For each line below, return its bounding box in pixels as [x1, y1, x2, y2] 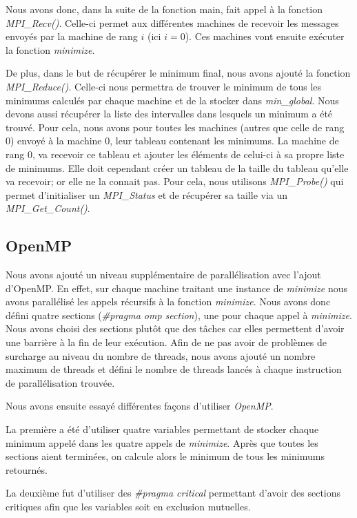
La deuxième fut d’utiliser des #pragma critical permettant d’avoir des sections [6, 486, 341, 500]
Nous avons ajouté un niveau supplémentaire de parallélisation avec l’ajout [6, 267, 321, 282]
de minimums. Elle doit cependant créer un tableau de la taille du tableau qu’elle [6, 160, 349, 175]
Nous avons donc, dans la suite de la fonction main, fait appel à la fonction [6, 2, 323, 16]
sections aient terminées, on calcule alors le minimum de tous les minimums [6, 449, 325, 463]
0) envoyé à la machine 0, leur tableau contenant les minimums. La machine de [6, 133, 339, 148]
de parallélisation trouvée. [6, 375, 115, 390]
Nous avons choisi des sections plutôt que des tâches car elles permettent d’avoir [6, 321, 345, 336]
